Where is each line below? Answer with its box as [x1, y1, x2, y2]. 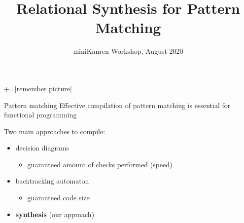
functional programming [4, 110, 77, 120]
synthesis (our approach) [15, 209, 95, 219]
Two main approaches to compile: [4, 126, 105, 136]
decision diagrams [15, 143, 70, 153]
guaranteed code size [27, 192, 90, 203]
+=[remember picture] [4, 83, 72, 93]
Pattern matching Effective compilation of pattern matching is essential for [4, 100, 231, 110]
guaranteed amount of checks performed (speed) [27, 159, 173, 169]
